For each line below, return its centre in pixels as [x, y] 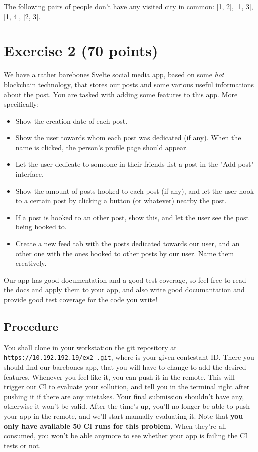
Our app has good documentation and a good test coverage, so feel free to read [125, 280]
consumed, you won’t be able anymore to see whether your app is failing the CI [126, 435]
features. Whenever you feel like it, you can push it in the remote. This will [119, 376]
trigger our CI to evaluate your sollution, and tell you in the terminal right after [127, 386]
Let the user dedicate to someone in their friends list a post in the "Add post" [134, 164]
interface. [30, 174]
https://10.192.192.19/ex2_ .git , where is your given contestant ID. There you [129, 357]
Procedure [31, 326]
